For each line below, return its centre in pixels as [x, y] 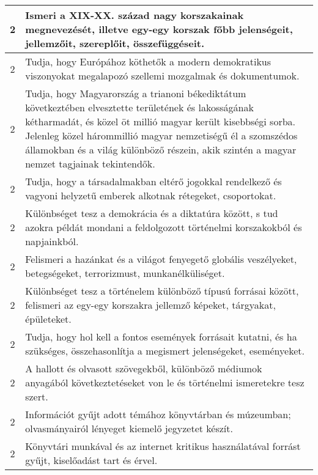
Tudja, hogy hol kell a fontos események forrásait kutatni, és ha [161, 337]
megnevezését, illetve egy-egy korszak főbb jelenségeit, [159, 29]
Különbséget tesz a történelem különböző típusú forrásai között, [162, 291]
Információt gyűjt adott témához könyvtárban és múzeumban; [158, 414]
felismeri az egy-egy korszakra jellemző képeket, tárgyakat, [150, 305]
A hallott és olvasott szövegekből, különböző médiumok [144, 368]
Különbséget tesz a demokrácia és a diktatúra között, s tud [152, 213]
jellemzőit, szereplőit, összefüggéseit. [115, 43]
